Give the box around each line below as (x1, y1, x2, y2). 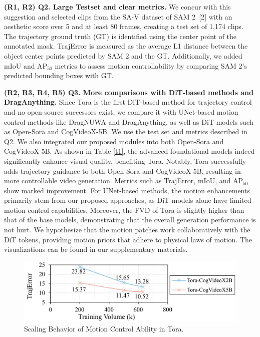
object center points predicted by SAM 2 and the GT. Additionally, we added (4, 50, 242, 61)
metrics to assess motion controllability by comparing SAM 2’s (55, 60, 247, 71)
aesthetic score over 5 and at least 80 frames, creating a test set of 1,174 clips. (4, 21, 243, 32)
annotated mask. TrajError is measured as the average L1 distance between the (4, 41, 248, 51)
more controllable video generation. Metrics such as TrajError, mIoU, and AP (4, 175, 243, 186)
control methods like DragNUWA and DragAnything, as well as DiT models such (4, 116, 253, 127)
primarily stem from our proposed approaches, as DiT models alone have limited (4, 195, 251, 205)
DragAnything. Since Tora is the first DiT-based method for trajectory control (4, 97, 252, 107)
